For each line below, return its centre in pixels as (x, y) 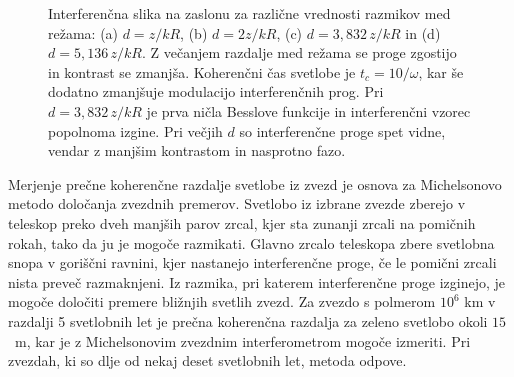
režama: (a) (83, 32)
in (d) (423, 32)
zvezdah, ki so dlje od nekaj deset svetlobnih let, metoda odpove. (207, 360)
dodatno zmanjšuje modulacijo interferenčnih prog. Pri (216, 91)
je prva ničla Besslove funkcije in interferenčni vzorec (308, 110)
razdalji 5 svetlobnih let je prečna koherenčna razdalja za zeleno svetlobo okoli (248, 320)
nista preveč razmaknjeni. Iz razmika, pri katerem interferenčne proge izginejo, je (256, 281)
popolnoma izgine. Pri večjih (135, 130)
